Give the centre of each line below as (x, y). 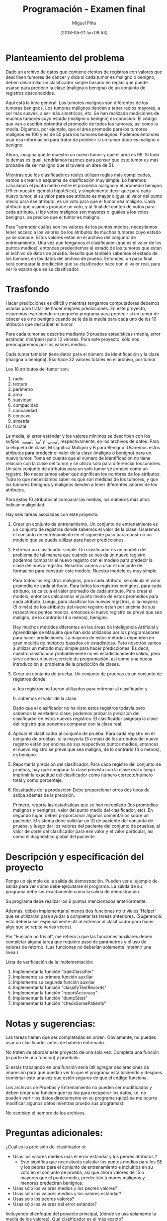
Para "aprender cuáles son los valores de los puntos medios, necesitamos (82, 227)
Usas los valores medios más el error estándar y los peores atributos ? (85, 1157)
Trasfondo (28, 289)
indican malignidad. (26, 505)
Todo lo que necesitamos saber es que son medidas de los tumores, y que (82, 480)
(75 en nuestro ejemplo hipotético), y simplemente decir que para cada (78, 191)
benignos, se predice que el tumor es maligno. (53, 217)
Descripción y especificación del (75, 857)
